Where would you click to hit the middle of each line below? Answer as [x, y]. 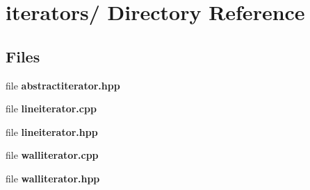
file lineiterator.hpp [52, 131]
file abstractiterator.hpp [63, 85]
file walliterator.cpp [52, 155]
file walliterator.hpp [53, 178]
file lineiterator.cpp [51, 109]
